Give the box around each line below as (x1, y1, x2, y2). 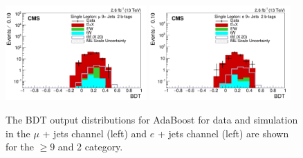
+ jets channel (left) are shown (158, 126, 289, 140)
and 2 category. (57, 139, 123, 154)
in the (6, 126, 30, 140)
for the (6, 139, 34, 154)
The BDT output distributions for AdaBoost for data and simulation (6, 112, 298, 126)
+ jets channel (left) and (42, 126, 147, 140)
